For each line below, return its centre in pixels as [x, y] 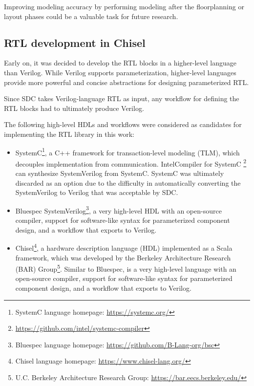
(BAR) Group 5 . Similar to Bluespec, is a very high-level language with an [126, 268]
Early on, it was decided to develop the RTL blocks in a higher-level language [120, 63]
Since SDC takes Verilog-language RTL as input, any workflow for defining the [122, 98]
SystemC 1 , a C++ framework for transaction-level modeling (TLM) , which [127, 151]
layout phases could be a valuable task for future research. [91, 16]
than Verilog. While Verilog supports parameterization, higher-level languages [120, 72]
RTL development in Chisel [75, 42]
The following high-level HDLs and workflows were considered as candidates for [123, 124]
